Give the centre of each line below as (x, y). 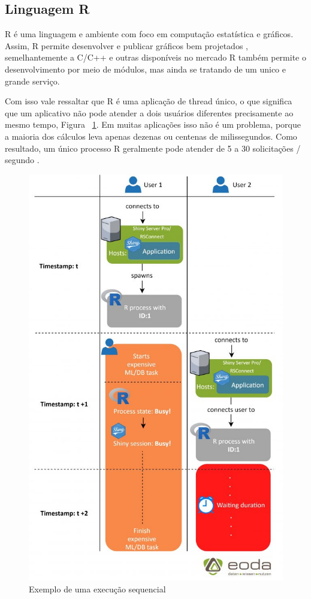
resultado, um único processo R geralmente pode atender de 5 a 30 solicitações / (153, 148)
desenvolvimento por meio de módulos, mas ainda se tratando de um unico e (145, 69)
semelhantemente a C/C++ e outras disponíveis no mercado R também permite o (155, 57)
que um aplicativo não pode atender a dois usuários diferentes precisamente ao (149, 112)
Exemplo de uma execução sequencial (97, 589)
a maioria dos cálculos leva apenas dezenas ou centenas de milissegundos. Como (151, 136)
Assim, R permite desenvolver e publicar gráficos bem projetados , (126, 45)
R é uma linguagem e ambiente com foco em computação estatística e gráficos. (149, 34)
